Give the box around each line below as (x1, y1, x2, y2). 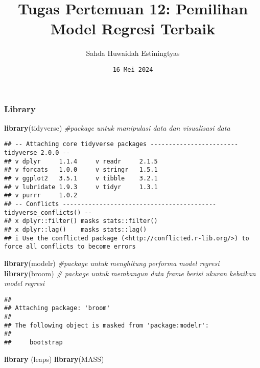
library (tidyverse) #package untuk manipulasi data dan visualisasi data (4, 122, 230, 133)
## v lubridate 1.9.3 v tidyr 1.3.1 (4, 183, 158, 191)
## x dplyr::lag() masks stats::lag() (4, 226, 147, 234)
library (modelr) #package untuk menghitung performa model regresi (4, 257, 220, 268)
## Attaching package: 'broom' (4, 304, 110, 312)
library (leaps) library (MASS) (4, 353, 104, 364)
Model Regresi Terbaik (50, 18, 216, 39)
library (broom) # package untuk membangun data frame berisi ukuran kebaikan (4, 268, 256, 278)
